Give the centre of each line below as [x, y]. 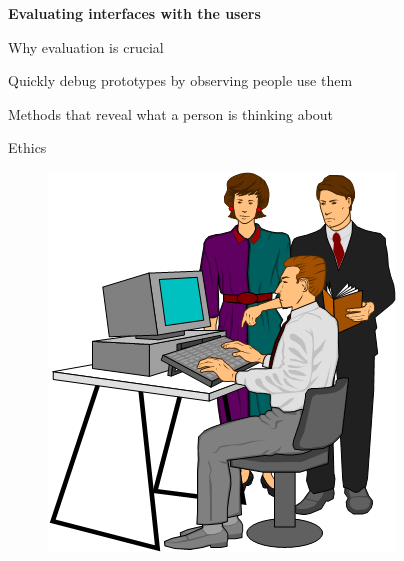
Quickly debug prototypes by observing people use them [180, 80]
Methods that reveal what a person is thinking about [171, 113]
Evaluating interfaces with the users [134, 13]
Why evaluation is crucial [86, 46]
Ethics [27, 147]
